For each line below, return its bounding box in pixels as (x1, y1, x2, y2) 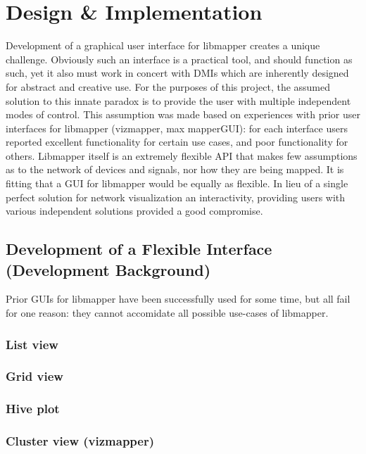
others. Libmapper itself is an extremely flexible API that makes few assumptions (6, 148, 358, 163)
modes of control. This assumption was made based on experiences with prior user (6, 107, 360, 122)
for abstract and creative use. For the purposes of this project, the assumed (6, 79, 331, 94)
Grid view (6, 367, 63, 385)
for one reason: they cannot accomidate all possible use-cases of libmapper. (6, 305, 329, 320)
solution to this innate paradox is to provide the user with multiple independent (6, 93, 351, 108)
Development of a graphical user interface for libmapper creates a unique (6, 38, 320, 53)
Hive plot (6, 400, 60, 417)
